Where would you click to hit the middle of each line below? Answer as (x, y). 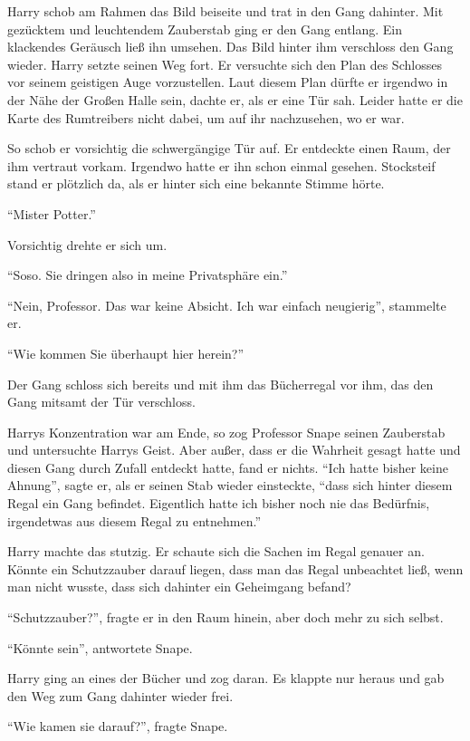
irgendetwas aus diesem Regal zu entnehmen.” (134, 520)
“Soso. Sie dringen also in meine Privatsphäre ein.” (148, 275)
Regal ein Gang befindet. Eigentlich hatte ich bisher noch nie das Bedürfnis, (219, 503)
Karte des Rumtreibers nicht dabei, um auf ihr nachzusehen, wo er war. (206, 117)
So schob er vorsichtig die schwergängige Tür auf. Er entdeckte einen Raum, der (229, 148)
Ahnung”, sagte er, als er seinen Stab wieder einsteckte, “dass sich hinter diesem (230, 485)
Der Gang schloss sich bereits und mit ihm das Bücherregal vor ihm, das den (221, 384)
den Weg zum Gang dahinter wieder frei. (120, 695)
